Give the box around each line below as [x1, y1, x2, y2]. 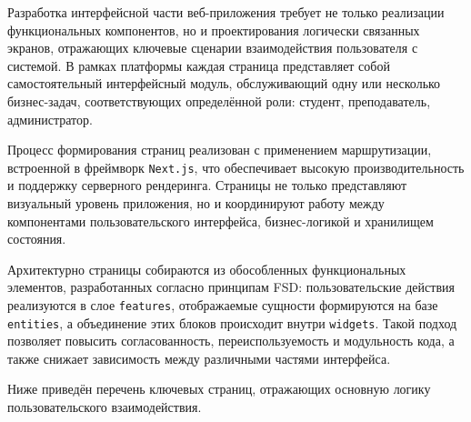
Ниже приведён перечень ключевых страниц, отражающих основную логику [7, 379, 431, 398]
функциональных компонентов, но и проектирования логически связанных [7, 20, 420, 39]
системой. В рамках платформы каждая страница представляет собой [7, 55, 390, 75]
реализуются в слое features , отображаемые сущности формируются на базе [7, 295, 438, 314]
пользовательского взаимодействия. [7, 397, 202, 417]
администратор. [7, 109, 93, 128]
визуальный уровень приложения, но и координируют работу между [7, 194, 385, 212]
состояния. [7, 229, 66, 248]
